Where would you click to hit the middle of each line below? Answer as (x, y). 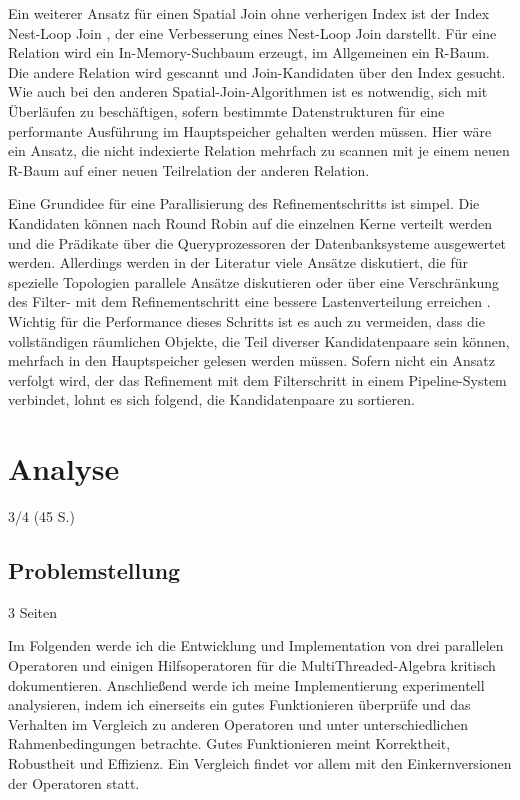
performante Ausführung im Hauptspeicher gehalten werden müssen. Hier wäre (250, 130)
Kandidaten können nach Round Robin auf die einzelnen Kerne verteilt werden (250, 222)
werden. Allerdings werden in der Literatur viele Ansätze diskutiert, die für (238, 262)
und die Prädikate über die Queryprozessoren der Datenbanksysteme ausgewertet (257, 242)
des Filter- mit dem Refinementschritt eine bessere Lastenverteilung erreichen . (249, 301)
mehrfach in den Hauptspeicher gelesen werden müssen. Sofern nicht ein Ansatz (252, 360)
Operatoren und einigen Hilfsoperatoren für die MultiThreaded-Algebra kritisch (252, 664)
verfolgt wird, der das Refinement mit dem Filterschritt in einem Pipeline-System (257, 379)
